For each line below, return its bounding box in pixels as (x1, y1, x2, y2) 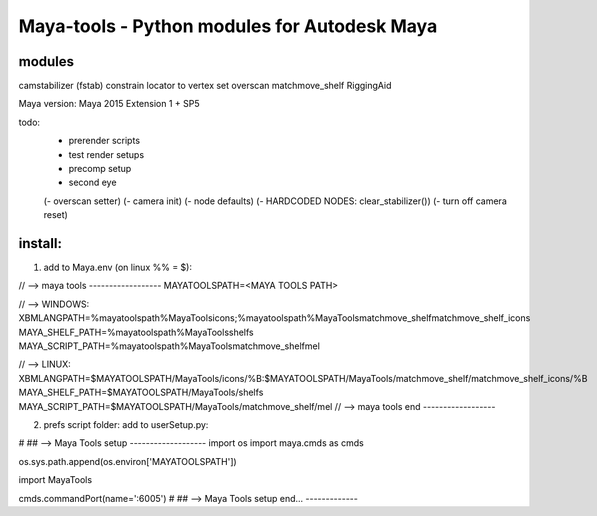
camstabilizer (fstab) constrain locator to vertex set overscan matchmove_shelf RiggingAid (18, 80, 392, 92)
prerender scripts (68, 135, 140, 147)
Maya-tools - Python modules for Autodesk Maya (18, 15, 438, 37)
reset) (43, 209, 69, 221)
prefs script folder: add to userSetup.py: (43, 419, 209, 430)
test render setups (68, 148, 145, 160)
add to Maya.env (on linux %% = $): (43, 261, 192, 274)
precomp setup (68, 163, 132, 175)
